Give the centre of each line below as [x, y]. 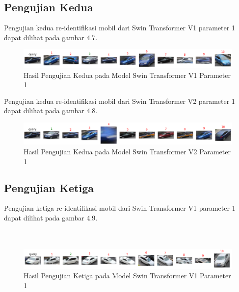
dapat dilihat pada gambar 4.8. [51, 110]
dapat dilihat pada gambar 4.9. [51, 218]
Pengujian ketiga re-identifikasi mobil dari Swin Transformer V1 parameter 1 [120, 208]
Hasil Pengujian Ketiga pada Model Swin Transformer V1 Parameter [127, 276]
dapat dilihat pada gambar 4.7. [51, 37]
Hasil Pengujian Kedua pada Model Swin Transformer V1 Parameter [127, 75]
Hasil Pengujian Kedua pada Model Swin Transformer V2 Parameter [127, 152]
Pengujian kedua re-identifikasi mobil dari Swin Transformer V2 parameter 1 [119, 101]
